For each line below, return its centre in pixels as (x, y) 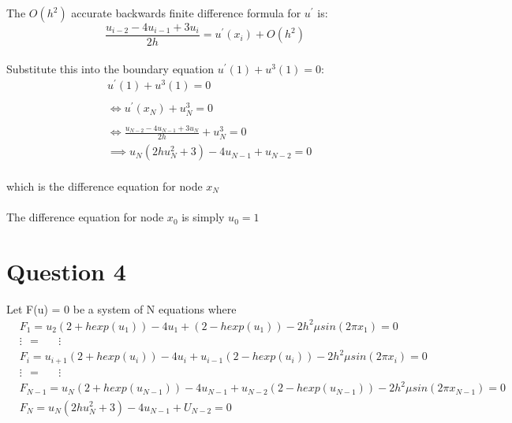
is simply (203, 217)
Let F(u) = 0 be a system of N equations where (121, 308)
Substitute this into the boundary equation (110, 68)
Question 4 (66, 271)
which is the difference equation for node (105, 186)
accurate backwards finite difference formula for (186, 13)
